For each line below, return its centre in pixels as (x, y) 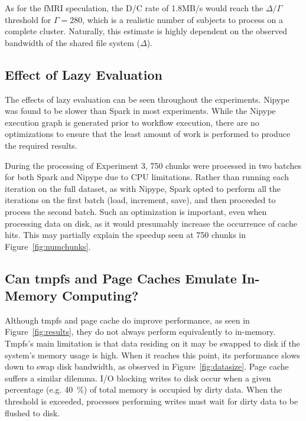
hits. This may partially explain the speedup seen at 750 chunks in (125, 235)
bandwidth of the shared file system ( (72, 42)
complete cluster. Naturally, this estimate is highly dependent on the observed (146, 31)
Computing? (100, 296)
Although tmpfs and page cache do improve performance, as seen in (127, 320)
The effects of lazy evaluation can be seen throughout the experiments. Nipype (147, 99)
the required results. (41, 145)
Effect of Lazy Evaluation (84, 74)
